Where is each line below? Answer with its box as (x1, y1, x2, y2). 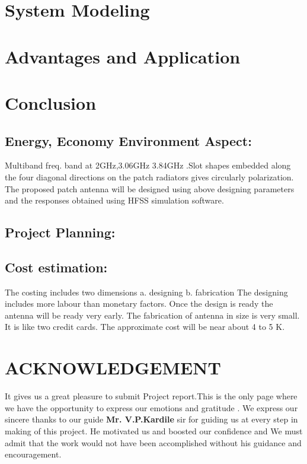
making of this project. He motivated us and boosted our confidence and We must (5, 424, 303, 437)
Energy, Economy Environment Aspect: (5, 131, 252, 150)
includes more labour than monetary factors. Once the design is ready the (5, 297, 273, 310)
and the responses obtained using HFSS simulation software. (5, 194, 224, 206)
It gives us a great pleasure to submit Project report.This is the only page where (5, 390, 298, 402)
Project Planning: (5, 223, 116, 241)
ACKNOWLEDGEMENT (5, 355, 221, 380)
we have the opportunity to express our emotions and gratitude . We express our (5, 401, 298, 414)
